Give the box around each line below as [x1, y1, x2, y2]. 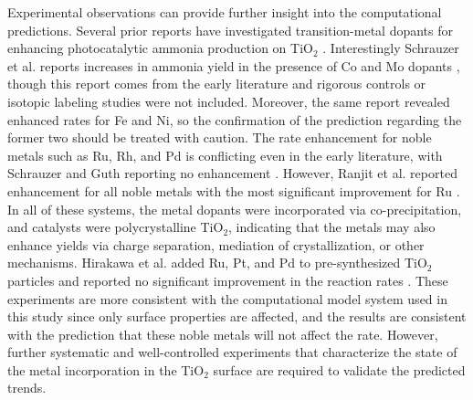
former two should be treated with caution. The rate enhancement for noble [7, 128, 432, 147]
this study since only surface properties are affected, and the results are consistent [7, 307, 467, 326]
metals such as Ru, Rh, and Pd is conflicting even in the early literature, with [7, 145, 443, 164]
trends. [7, 378, 47, 397]
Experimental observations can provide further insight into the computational [7, 3, 442, 21]
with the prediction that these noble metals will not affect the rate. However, [7, 324, 438, 343]
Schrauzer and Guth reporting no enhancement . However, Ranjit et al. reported [7, 163, 457, 183]
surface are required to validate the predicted [213, 360, 466, 379]
